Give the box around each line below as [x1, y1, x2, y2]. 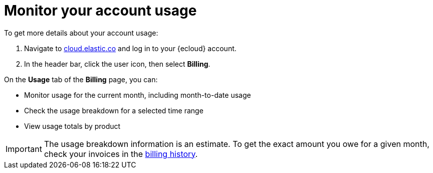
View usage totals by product [24, 121, 121, 130]
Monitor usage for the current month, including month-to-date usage [24, 90, 251, 99]
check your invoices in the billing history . [44, 148, 198, 159]
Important [6, 143, 42, 154]
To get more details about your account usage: [4, 28, 158, 37]
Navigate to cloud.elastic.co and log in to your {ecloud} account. [24, 44, 237, 53]
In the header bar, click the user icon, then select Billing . [24, 59, 210, 68]
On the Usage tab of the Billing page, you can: [4, 75, 158, 84]
